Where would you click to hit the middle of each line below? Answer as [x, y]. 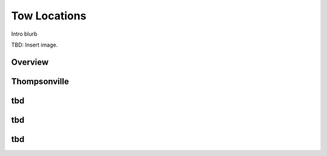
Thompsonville [40, 81]
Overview [30, 62]
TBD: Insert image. [35, 45]
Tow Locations [49, 16]
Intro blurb [24, 34]
